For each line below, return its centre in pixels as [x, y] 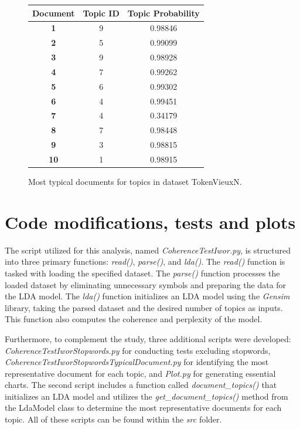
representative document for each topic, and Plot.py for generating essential [140, 373]
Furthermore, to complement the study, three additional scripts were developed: [148, 338]
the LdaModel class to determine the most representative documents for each [143, 408]
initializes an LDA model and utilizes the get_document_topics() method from [146, 396]
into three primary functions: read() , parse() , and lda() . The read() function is [145, 261]
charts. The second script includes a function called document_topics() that [141, 385]
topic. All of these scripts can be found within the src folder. [113, 419]
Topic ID [101, 13]
